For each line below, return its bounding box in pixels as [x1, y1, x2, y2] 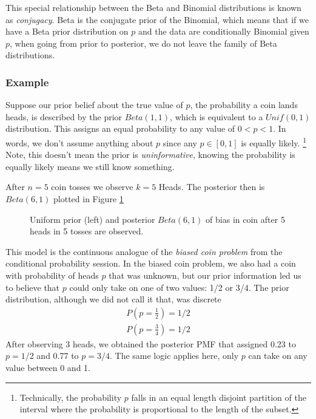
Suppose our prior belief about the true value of [5, 98, 183, 111]
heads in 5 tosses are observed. [30, 225, 144, 237]
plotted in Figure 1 [53, 192, 124, 205]
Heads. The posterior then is [158, 180, 265, 193]
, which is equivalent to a [170, 110, 263, 123]
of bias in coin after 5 [206, 213, 285, 225]
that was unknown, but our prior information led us [109, 268, 301, 281]
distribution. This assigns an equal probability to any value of [5, 122, 235, 135]
